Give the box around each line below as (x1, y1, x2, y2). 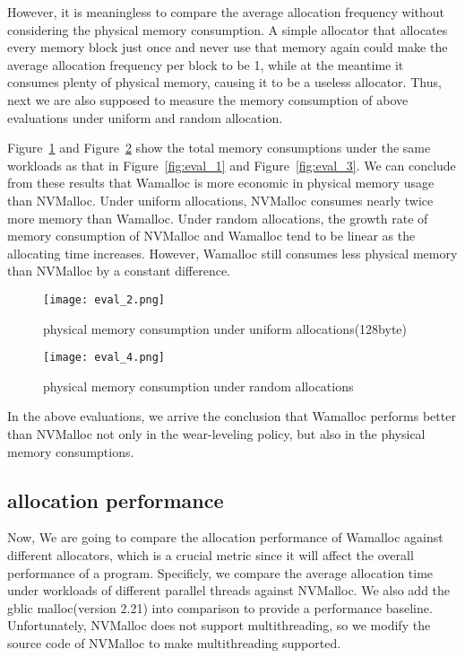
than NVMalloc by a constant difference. (7, 261, 231, 280)
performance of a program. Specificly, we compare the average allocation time (7, 563, 434, 582)
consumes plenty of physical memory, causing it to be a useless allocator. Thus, (7, 73, 442, 92)
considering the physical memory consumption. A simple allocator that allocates (7, 20, 448, 39)
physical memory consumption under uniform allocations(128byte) (43, 319, 407, 338)
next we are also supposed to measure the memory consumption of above (7, 90, 409, 109)
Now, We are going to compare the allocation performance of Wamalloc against (7, 528, 443, 547)
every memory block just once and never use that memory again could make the (7, 38, 448, 57)
